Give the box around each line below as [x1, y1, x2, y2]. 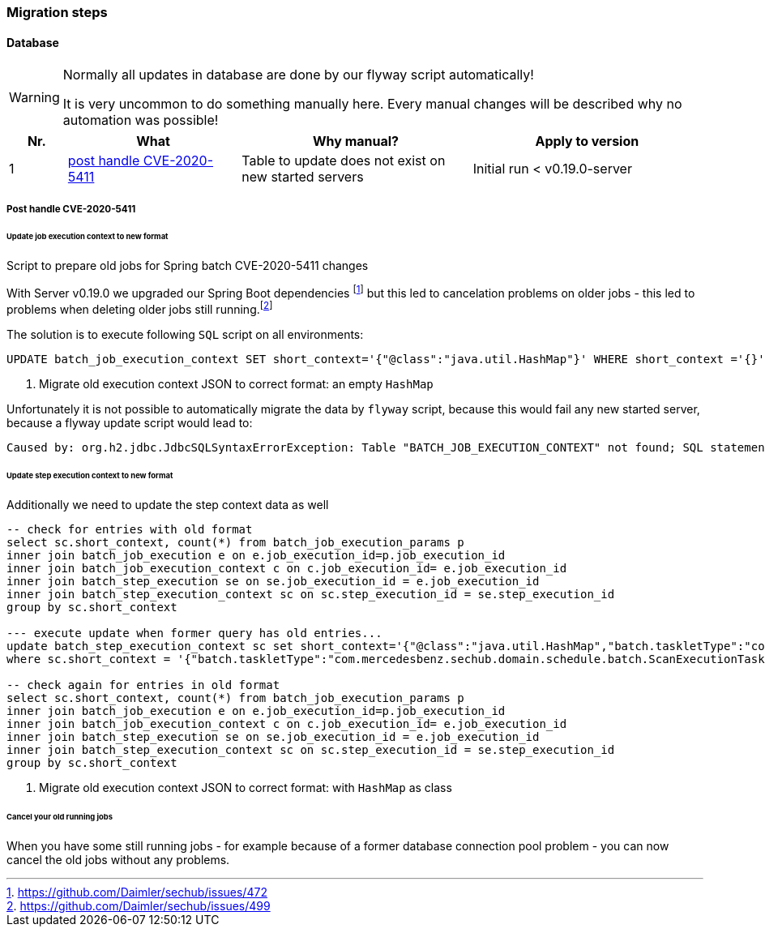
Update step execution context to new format [6, 471, 173, 481]
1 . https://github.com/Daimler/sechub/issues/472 [6, 884, 267, 899]
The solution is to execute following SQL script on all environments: [6, 327, 364, 341]
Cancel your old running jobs [6, 812, 113, 822]
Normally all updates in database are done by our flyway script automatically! [62, 66, 534, 83]
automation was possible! [62, 112, 219, 129]
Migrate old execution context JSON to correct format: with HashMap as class [39, 781, 452, 795]
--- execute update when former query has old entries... [6, 627, 382, 640]
